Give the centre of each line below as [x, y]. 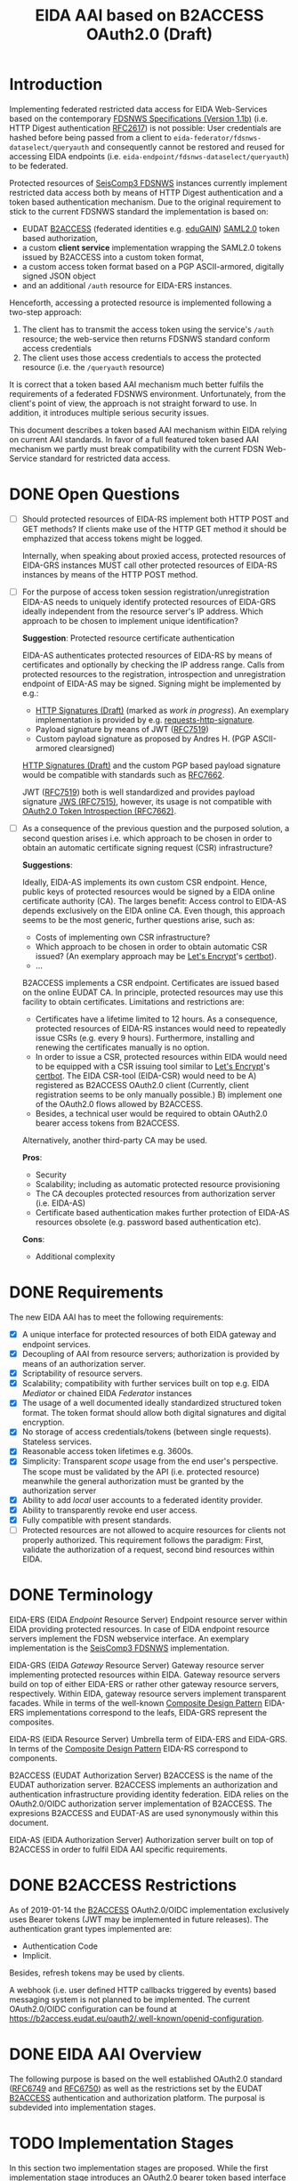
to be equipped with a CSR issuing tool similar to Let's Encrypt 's [153, 1066]
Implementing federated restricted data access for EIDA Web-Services [138, 109]
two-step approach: [46, 311]
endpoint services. [56, 1345]
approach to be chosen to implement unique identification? [130, 621]
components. [33, 1757]
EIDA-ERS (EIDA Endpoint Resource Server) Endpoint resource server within [148, 1620]
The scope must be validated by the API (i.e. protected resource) [141, 1471]
